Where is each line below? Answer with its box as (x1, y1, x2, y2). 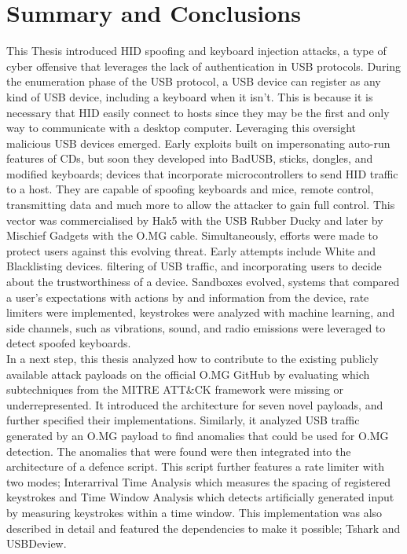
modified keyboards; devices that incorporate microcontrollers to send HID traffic (6, 165, 398, 182)
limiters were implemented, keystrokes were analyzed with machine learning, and (6, 304, 395, 321)
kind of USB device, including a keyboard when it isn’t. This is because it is (6, 88, 373, 105)
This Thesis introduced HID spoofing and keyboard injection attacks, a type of (6, 42, 387, 59)
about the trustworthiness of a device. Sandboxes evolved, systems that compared (6, 273, 400, 290)
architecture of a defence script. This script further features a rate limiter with (6, 458, 384, 475)
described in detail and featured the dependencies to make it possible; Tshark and (6, 519, 401, 536)
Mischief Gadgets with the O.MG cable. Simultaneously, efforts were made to (6, 227, 379, 244)
